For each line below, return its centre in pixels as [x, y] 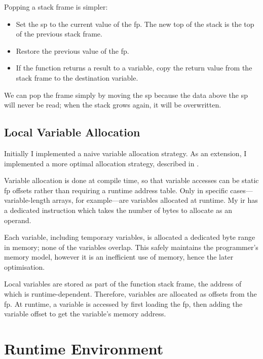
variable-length [27, 200]
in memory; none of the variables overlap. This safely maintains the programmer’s [131, 247]
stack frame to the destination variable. [77, 77]
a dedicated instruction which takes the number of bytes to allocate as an [118, 210]
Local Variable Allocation [72, 132]
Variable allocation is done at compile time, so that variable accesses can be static [131, 180]
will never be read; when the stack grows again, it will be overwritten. [113, 105]
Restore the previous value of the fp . [72, 50]
